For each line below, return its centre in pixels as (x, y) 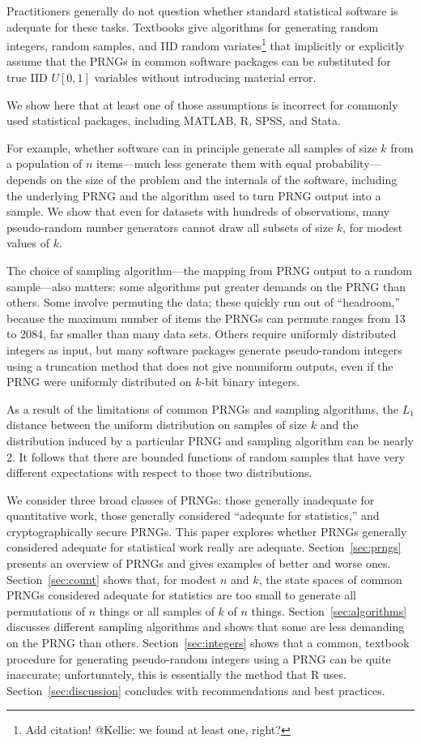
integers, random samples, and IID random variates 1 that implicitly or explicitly (206, 44)
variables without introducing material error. (205, 77)
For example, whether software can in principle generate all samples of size (192, 147)
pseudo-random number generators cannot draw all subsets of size (170, 227)
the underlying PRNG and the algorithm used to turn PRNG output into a (194, 195)
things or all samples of (157, 610)
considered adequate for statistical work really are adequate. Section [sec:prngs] (204, 547)
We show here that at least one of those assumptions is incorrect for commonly (202, 104)
